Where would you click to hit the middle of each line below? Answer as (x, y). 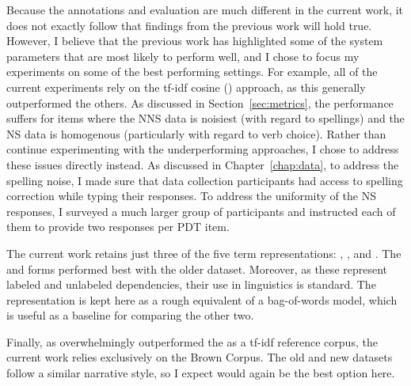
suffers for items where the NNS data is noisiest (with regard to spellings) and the (205, 118)
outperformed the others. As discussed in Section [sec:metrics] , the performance (200, 102)
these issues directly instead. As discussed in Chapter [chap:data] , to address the (203, 164)
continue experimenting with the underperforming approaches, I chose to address (203, 149)
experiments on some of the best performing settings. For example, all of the (192, 72)
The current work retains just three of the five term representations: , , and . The (204, 253)
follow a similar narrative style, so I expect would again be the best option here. (201, 373)
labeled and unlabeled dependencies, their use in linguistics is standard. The (191, 284)
